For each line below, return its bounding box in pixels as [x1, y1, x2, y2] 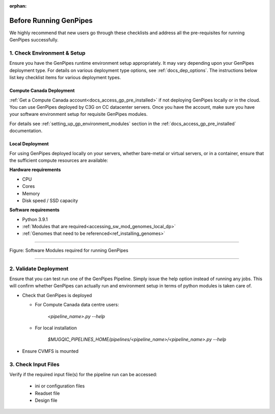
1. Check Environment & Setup [9, 50, 86, 57]
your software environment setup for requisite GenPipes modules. [9, 111, 148, 117]
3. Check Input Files [9, 360, 60, 368]
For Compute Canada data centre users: [35, 302, 119, 308]
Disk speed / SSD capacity [22, 197, 78, 204]
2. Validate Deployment [9, 265, 69, 272]
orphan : [9, 3, 27, 9]
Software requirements [9, 207, 60, 213]
